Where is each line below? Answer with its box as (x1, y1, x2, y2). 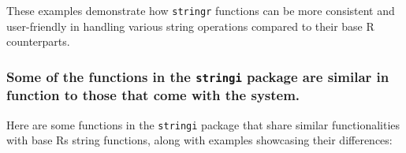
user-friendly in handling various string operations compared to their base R (6, 17, 374, 34)
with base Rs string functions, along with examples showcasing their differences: (6, 132, 393, 148)
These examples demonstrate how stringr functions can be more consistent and (6, 2, 395, 18)
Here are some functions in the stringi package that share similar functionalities (6, 116, 400, 132)
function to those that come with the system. (6, 85, 300, 105)
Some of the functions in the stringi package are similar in (6, 66, 389, 86)
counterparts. (6, 33, 70, 50)
